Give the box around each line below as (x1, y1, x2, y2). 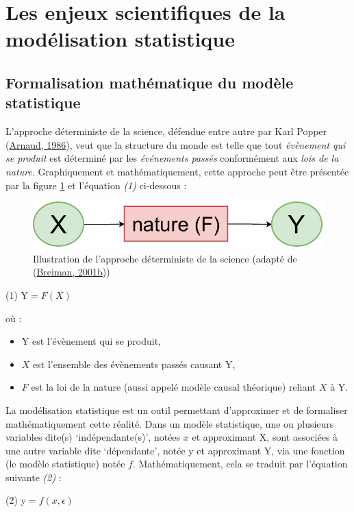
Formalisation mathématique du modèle (5, 71, 294, 93)
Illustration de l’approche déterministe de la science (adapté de (33, 251, 297, 265)
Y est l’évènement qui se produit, (21, 334, 161, 348)
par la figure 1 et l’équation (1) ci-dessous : (5, 178, 187, 192)
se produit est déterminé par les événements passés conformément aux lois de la (5, 151, 339, 165)
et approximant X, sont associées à (192, 430, 338, 444)
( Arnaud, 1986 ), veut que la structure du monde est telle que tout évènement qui (5, 137, 346, 151)
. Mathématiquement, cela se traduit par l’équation (132, 456, 348, 471)
